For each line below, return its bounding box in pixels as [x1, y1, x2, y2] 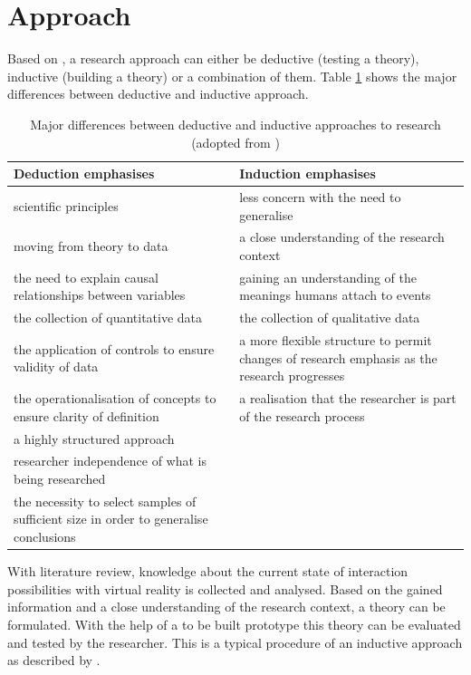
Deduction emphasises [14, 164, 155, 183]
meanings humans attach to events [239, 285, 431, 304]
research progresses [239, 366, 345, 385]
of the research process [239, 406, 365, 425]
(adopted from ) [191, 132, 280, 151]
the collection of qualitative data [239, 308, 420, 327]
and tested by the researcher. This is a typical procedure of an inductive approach [7, 632, 463, 651]
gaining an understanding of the [239, 267, 417, 286]
